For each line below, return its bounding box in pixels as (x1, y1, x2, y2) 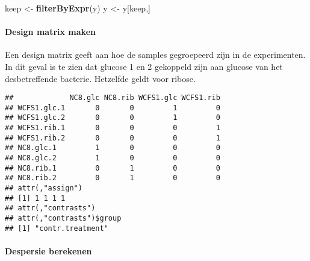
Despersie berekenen (5, 244, 92, 257)
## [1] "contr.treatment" (5, 224, 108, 233)
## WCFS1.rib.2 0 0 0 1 (5, 133, 220, 142)
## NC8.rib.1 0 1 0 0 (5, 163, 220, 172)
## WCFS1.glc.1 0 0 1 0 (5, 103, 220, 112)
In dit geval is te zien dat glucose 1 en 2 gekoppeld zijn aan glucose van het (5, 60, 283, 72)
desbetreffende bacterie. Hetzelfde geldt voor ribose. (5, 72, 196, 84)
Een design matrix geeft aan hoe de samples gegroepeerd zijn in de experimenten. (5, 48, 306, 61)
